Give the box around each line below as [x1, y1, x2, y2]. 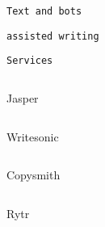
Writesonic [6, 128, 59, 145]
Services [6, 55, 53, 67]
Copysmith [6, 166, 61, 183]
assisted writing [6, 30, 99, 42]
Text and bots [6, 6, 82, 17]
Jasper [6, 89, 39, 106]
